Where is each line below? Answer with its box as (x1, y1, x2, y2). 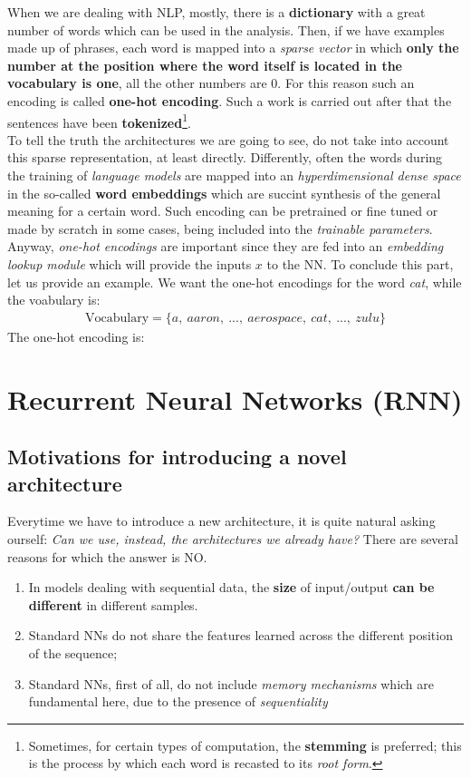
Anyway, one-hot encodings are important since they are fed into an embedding (7, 237, 444, 256)
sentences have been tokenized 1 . (7, 110, 191, 131)
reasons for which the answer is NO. (7, 547, 207, 566)
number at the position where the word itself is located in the (7, 55, 403, 74)
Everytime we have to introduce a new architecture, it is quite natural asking (7, 511, 436, 530)
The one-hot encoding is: (7, 326, 145, 345)
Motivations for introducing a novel (7, 442, 347, 471)
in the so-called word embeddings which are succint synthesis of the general (7, 183, 441, 202)
